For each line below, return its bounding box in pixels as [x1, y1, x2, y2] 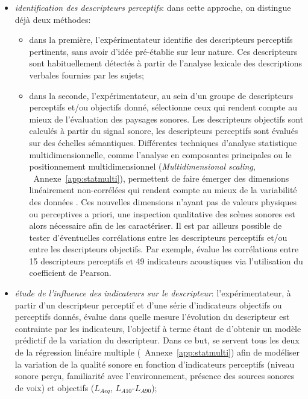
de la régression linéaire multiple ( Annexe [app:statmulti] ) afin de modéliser [14, 346, 300, 359]
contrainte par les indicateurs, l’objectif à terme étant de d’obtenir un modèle [14, 322, 301, 334]
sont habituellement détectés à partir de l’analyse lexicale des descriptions [29, 57, 303, 69]
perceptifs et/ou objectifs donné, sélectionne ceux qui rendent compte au [29, 101, 298, 113]
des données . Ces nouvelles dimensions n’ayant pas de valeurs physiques [29, 195, 297, 208]
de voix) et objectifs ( [14, 381, 95, 394]
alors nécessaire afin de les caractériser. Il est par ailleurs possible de [29, 219, 282, 232]
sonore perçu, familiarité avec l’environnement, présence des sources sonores [14, 369, 295, 382]
